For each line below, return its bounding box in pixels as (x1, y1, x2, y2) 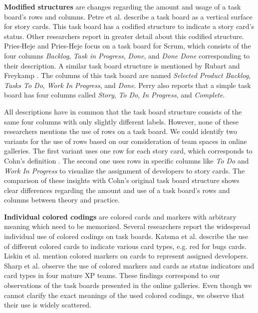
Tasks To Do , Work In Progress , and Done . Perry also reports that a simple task (4, 79, 251, 90)
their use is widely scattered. (4, 299, 91, 310)
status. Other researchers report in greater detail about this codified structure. (4, 30, 244, 41)
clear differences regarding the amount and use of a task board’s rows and (4, 184, 230, 195)
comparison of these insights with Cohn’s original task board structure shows (4, 175, 240, 185)
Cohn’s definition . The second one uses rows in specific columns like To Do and (4, 155, 249, 165)
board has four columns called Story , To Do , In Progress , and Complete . (4, 89, 225, 100)
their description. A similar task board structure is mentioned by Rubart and (4, 60, 240, 70)
